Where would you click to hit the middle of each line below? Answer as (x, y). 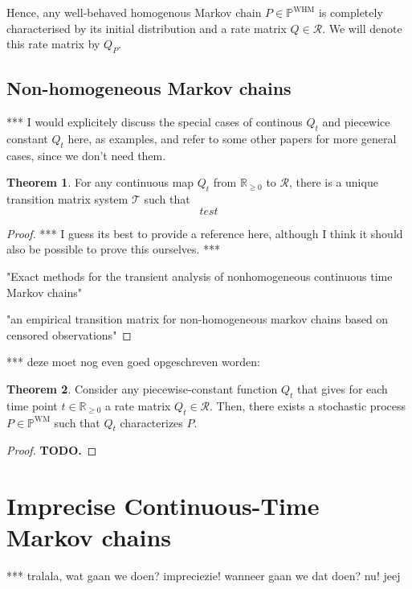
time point (32, 405)
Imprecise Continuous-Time (163, 506)
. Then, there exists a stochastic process (308, 405)
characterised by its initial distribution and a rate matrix (147, 28)
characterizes (151, 422)
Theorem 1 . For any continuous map (100, 182)
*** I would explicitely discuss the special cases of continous (155, 122)
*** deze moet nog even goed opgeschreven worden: (133, 362)
